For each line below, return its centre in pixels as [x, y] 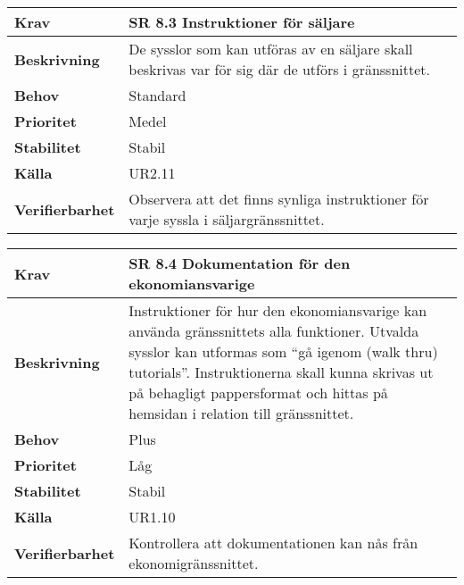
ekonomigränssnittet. [194, 563]
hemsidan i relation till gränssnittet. [241, 413]
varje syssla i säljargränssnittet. [227, 219]
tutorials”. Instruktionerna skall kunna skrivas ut [281, 372]
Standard [157, 95]
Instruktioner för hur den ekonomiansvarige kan [278, 310]
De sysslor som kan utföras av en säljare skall [271, 49]
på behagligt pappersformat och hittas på [258, 393]
